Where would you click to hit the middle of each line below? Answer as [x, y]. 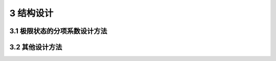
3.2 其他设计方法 [36, 47]
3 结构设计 [31, 13]
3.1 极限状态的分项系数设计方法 [58, 31]
